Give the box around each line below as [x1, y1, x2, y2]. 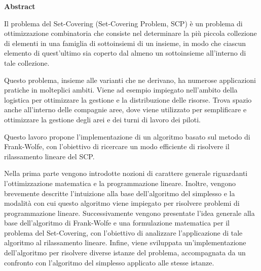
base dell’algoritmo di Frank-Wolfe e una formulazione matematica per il [4, 217, 230, 228]
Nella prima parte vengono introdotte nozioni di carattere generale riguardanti [4, 168, 248, 178]
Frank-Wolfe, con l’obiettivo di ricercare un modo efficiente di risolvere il [4, 141, 230, 152]
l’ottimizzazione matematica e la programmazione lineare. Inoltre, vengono [4, 177, 236, 188]
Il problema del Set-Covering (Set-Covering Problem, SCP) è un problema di [4, 18, 243, 28]
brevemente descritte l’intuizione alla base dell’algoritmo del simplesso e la [4, 188, 235, 198]
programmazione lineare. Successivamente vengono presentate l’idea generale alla [4, 207, 255, 218]
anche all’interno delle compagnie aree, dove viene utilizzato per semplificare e [4, 104, 247, 115]
